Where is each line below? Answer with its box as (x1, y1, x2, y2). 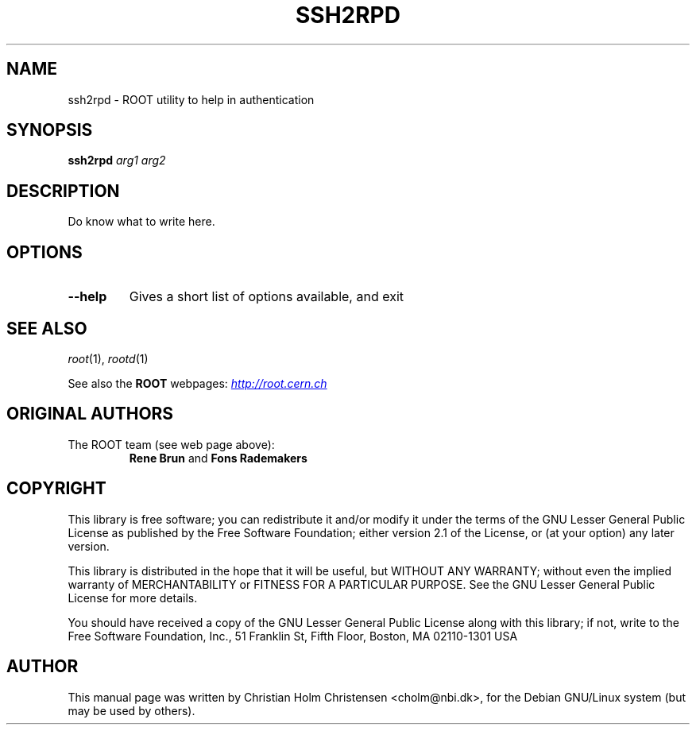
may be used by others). (68, 703, 195, 717)
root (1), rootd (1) (68, 351, 149, 365)
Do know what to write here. (68, 215, 215, 229)
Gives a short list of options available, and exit (129, 288, 404, 305)
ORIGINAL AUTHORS (6, 404, 174, 424)
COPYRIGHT (6, 478, 106, 499)
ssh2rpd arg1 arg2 (68, 153, 166, 168)
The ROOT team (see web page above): (68, 437, 275, 451)
